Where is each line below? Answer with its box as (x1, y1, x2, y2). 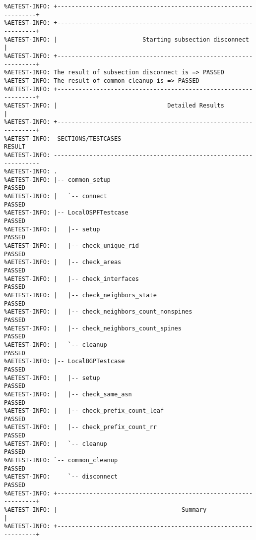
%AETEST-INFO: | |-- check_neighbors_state (4, 291, 157, 299)
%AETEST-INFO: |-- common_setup (4, 176, 111, 183)
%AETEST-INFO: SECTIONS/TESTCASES (4, 135, 122, 142)
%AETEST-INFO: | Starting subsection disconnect (4, 36, 249, 43)
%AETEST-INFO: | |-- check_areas (4, 259, 122, 266)
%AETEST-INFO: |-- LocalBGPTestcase (4, 358, 125, 365)
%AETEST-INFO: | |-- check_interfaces (4, 275, 139, 282)
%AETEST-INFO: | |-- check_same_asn (4, 390, 132, 398)
